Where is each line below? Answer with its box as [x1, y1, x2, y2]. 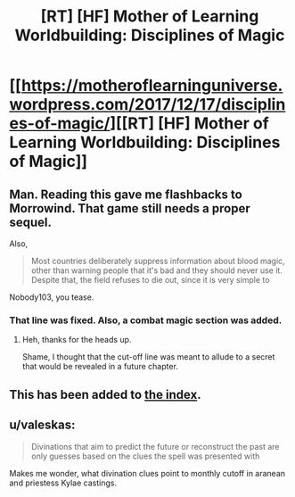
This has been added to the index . [9, 386, 202, 402]
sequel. [9, 214, 52, 229]
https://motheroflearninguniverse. [20, 76, 283, 95]
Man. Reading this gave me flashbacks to [9, 186, 242, 202]
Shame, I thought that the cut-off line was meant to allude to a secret [21, 352, 275, 362]
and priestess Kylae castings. [9, 477, 118, 488]
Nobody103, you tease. [9, 292, 94, 302]
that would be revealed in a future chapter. [21, 361, 178, 372]
